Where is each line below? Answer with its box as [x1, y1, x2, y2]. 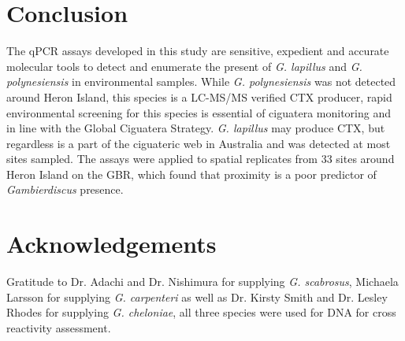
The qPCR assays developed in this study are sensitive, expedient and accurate [6, 43, 389, 59]
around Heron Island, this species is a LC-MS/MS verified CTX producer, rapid [6, 88, 392, 105]
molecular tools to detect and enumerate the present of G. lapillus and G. [6, 57, 362, 74]
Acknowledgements [6, 228, 217, 260]
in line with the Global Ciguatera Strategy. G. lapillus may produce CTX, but [6, 120, 385, 136]
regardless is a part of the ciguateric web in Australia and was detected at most [6, 135, 391, 151]
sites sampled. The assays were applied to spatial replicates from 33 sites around [6, 150, 395, 167]
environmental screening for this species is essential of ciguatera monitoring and [6, 104, 391, 120]
